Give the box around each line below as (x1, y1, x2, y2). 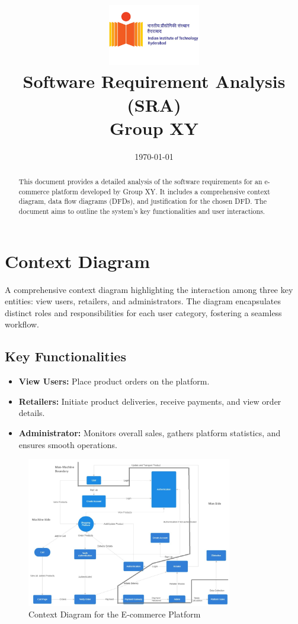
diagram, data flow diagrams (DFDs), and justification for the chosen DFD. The (18, 196, 267, 206)
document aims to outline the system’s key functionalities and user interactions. (18, 206, 265, 216)
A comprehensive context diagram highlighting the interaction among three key (5, 283, 293, 295)
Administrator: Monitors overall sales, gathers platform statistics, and (18, 426, 281, 439)
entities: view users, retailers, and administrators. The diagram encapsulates (5, 295, 281, 307)
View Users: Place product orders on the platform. (18, 375, 210, 387)
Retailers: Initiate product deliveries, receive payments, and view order (18, 395, 281, 407)
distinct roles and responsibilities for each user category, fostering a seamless (5, 306, 282, 319)
